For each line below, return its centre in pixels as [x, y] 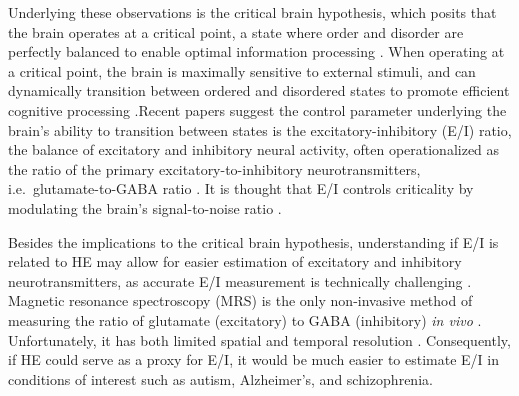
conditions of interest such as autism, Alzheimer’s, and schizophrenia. [220, 378]
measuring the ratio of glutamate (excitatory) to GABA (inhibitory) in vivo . [245, 319]
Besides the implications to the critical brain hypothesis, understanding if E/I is [253, 241]
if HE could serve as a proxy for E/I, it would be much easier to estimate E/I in [254, 359]
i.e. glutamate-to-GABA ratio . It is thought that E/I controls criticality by [241, 188]
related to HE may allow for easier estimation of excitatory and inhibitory [235, 261]
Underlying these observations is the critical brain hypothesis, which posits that [252, 12]
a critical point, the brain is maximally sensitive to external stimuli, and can [242, 70]
